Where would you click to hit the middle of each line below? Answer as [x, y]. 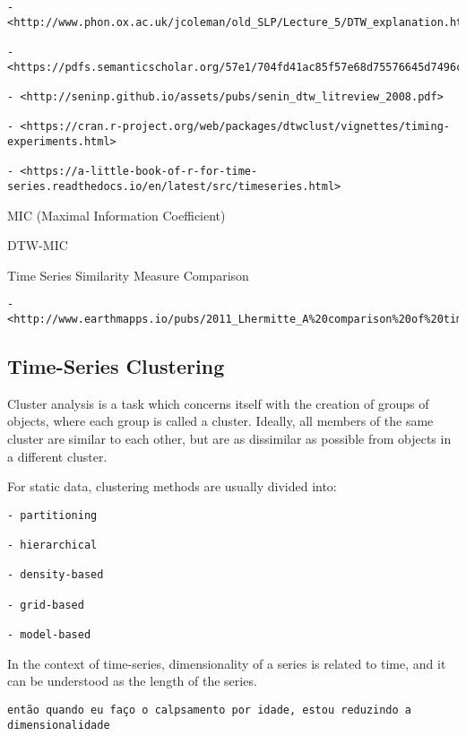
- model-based [49, 635]
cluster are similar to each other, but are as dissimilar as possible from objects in [229, 439]
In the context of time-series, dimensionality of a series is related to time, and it [227, 663]
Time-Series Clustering [116, 366]
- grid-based [46, 605]
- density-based [56, 575]
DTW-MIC [38, 245]
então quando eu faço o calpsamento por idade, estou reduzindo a [210, 710]
